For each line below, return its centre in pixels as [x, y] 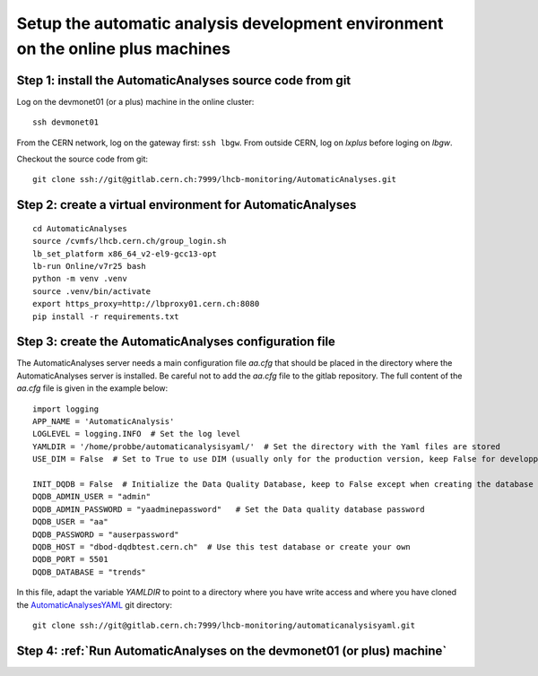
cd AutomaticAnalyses [80, 228]
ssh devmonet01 [66, 122]
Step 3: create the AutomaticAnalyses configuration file [176, 342]
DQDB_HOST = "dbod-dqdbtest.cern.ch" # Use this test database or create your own [222, 546]
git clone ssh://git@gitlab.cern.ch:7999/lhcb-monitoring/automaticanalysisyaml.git [224, 625]
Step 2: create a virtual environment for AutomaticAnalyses [187, 205]
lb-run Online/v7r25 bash [90, 266]
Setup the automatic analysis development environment [230, 23]
